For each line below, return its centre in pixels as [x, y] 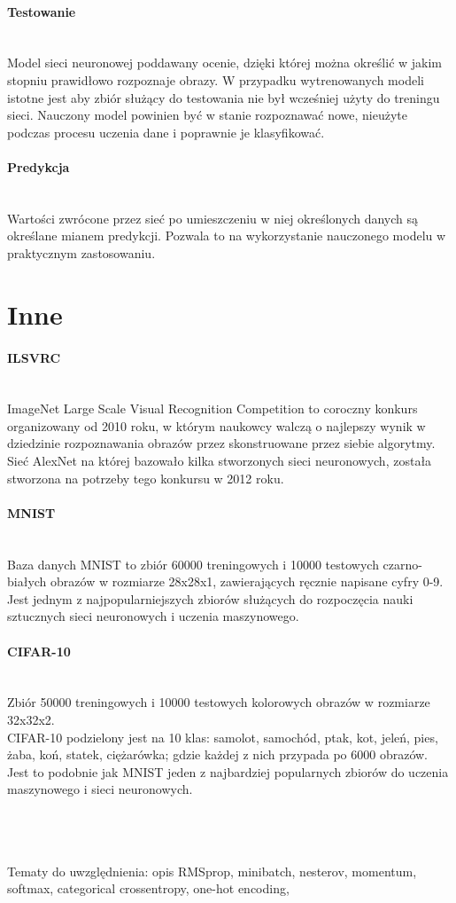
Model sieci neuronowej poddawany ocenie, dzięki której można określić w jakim [225, 63]
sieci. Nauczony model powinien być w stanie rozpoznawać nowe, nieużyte [208, 115]
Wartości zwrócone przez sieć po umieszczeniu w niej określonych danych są [213, 218]
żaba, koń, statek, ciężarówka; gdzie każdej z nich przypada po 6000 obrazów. [218, 754]
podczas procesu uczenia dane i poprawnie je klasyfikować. [166, 132]
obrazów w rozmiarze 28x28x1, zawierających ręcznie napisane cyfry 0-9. [247, 581]
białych [27, 581]
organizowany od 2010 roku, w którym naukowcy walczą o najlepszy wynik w [216, 425]
